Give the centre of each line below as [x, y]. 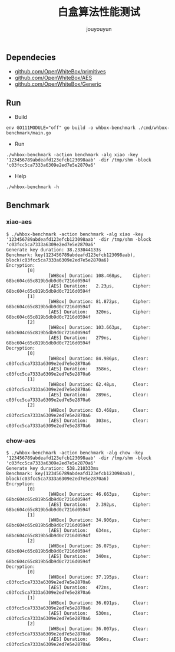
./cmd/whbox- [153, 128]
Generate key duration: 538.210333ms [52, 469]
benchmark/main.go [29, 133]
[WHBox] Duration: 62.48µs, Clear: [98, 384]
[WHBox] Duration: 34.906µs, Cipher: [100, 520]
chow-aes [21, 440]
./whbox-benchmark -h [33, 187]
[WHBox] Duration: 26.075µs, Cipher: [100, 546]
